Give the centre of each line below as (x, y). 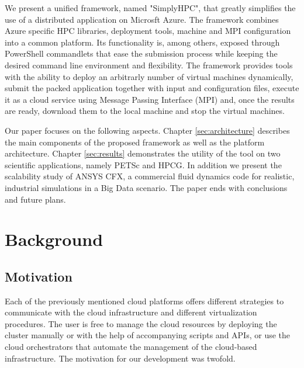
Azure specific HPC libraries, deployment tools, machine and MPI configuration (148, 31)
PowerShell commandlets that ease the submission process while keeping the (141, 53)
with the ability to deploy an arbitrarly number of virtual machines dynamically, (149, 76)
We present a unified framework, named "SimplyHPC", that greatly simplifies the (150, 8)
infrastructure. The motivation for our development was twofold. (120, 358)
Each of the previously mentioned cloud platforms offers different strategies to (144, 301)
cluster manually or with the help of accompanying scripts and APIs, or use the (148, 335)
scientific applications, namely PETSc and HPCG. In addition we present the (143, 164)
